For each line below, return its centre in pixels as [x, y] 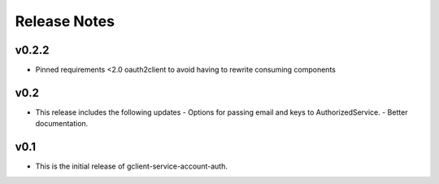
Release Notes [65, 21]
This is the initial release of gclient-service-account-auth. [131, 166]
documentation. [62, 124]
